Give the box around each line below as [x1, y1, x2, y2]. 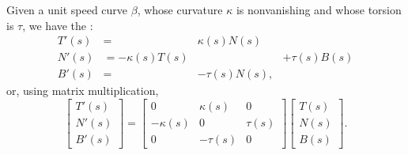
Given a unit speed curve [6, 2, 128, 17]
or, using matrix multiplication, [6, 82, 159, 99]
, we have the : [22, 17, 93, 33]
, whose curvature [137, 2, 223, 17]
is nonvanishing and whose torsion [236, 2, 402, 17]
